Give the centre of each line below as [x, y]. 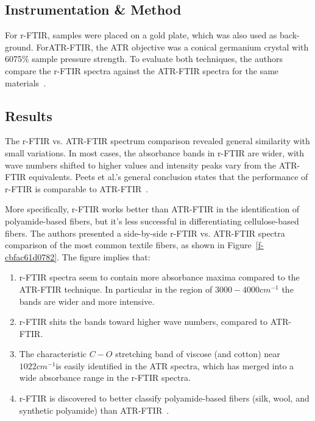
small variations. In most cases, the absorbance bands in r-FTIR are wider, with [155, 152]
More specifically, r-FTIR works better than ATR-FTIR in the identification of [152, 209]
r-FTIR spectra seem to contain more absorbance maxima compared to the [159, 277]
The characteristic [53, 354]
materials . [26, 82]
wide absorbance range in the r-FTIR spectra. [105, 378]
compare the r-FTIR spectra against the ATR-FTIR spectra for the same [142, 70]
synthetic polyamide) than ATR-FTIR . [94, 410]
